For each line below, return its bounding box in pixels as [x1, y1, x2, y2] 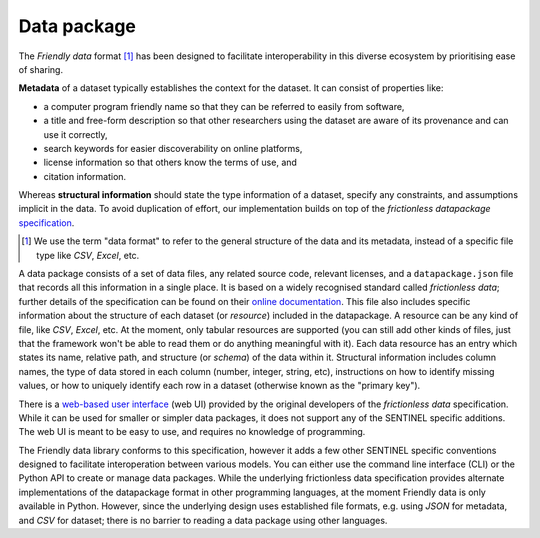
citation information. [43, 170, 127, 182]
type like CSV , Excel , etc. [36, 249, 140, 261]
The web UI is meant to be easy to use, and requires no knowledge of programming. [18, 426, 366, 438]
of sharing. [18, 63, 64, 75]
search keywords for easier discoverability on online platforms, [43, 142, 303, 154]
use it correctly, [43, 128, 109, 140]
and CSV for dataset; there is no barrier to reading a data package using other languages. [18, 514, 388, 526]
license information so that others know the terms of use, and [43, 156, 297, 169]
